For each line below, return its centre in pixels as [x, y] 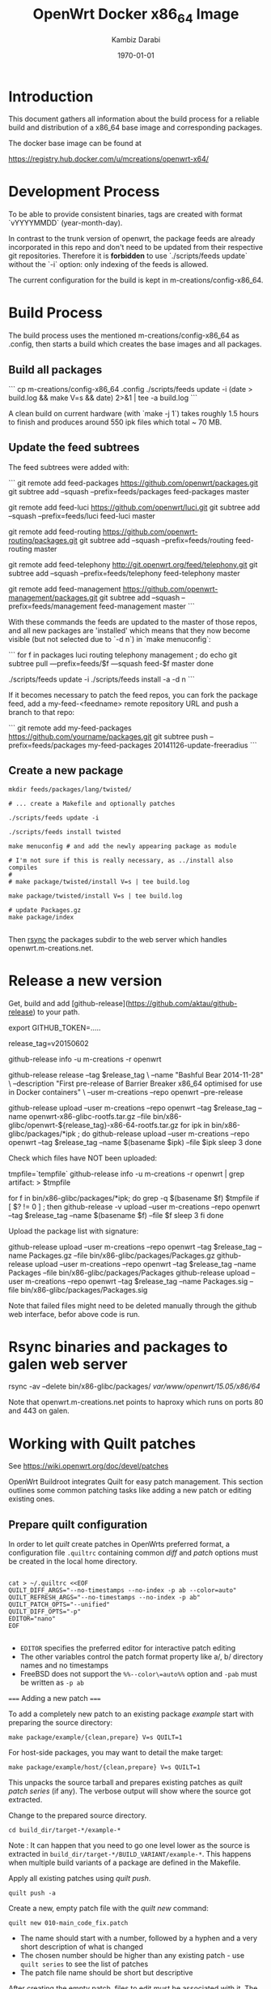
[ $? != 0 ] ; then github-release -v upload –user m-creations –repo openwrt [134, 1207]
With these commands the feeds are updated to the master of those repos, [133, 622]
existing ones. [32, 1499]
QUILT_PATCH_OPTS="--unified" [59, 1605]
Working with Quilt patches [102, 1443]
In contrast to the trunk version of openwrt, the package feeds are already [132, 239]
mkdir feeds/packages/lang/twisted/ [70, 789]
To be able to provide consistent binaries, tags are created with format [125, 214]
